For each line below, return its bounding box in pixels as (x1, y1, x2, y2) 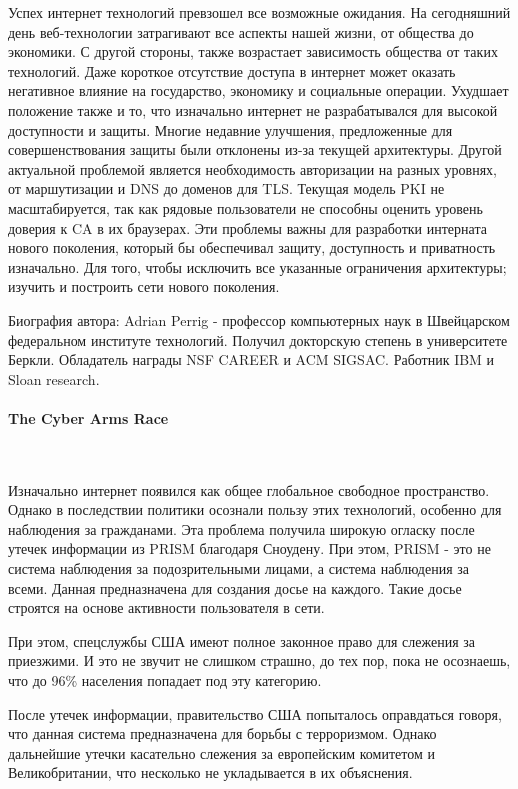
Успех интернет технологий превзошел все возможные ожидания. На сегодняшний (8, 2, 511, 22)
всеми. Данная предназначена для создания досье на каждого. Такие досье (8, 577, 462, 598)
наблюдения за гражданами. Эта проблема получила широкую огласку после (8, 518, 475, 539)
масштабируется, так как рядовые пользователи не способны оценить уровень (8, 197, 483, 218)
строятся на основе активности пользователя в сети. (8, 597, 325, 618)
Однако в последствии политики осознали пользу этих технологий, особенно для (8, 499, 502, 520)
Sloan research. (8, 368, 100, 389)
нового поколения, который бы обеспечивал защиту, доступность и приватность (8, 237, 496, 258)
